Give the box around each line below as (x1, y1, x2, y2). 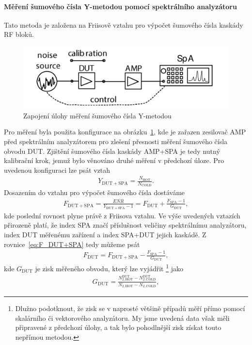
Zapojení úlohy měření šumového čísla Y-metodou (23, 110, 172, 120)
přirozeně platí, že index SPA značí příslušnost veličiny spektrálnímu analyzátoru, (4, 220, 247, 230)
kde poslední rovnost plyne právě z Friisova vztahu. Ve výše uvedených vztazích (4, 210, 240, 220)
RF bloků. (4, 29, 34, 39)
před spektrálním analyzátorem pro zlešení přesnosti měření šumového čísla (4, 136, 228, 146)
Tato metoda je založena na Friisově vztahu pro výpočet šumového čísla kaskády (4, 19, 243, 30)
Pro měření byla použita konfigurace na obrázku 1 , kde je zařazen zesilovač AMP (4, 127, 246, 137)
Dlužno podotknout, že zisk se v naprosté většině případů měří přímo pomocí (15, 303, 245, 313)
